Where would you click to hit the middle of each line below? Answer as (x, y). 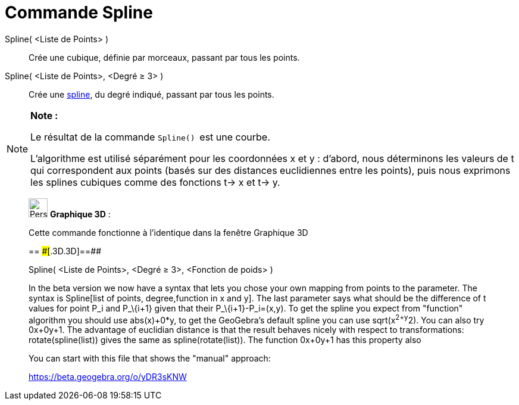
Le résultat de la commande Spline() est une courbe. (150, 137)
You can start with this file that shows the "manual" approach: (150, 359)
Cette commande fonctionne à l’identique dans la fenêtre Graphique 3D (168, 232)
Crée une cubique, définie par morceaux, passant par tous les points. (164, 57)
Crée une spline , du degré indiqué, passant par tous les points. (151, 94)
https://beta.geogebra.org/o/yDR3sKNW (108, 377)
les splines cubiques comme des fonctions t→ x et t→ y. (155, 182)
